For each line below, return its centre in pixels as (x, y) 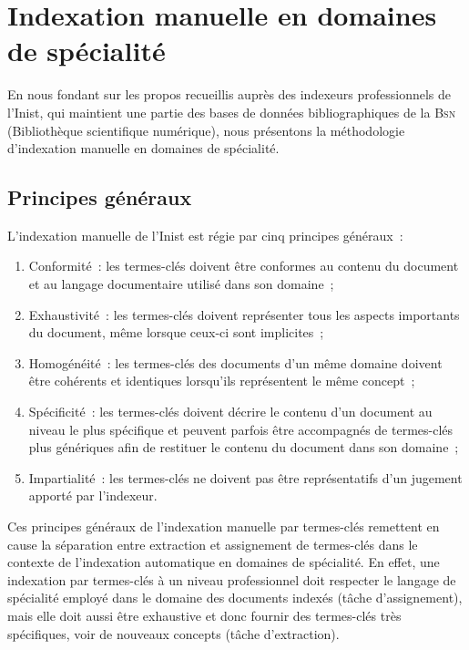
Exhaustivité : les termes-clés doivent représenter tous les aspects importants (244, 314)
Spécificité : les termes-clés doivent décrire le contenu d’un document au (230, 412)
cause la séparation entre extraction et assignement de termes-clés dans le (213, 544)
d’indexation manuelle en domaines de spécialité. (143, 148)
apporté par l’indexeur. (93, 495)
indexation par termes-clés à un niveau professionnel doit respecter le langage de (232, 579)
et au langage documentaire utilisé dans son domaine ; (181, 284)
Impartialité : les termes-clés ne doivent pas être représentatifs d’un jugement (245, 477)
